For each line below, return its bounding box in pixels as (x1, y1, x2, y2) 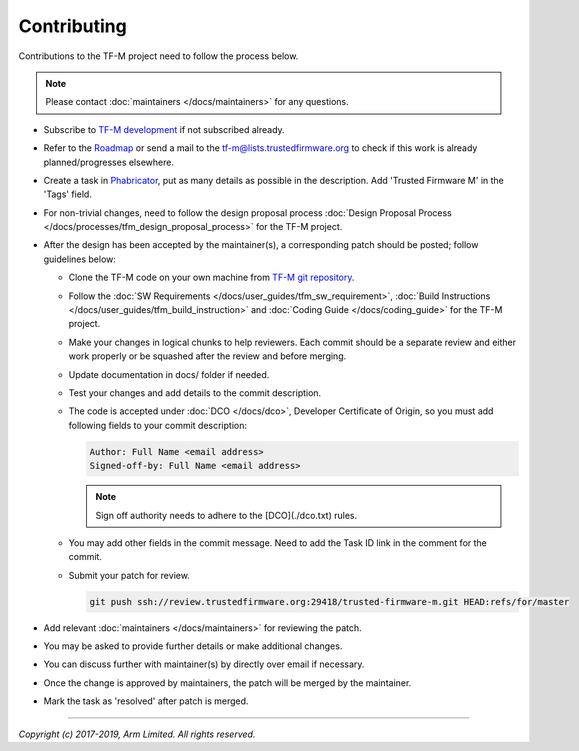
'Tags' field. (43, 188, 92, 200)
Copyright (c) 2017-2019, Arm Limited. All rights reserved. (18, 728, 256, 740)
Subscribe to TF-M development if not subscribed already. (43, 123, 285, 135)
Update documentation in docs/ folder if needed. (68, 368, 270, 380)
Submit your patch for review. (68, 569, 190, 581)
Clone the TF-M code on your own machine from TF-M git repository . (68, 271, 355, 284)
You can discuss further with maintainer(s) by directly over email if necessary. (43, 658, 365, 670)
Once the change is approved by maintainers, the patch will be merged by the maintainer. (43, 676, 412, 689)
